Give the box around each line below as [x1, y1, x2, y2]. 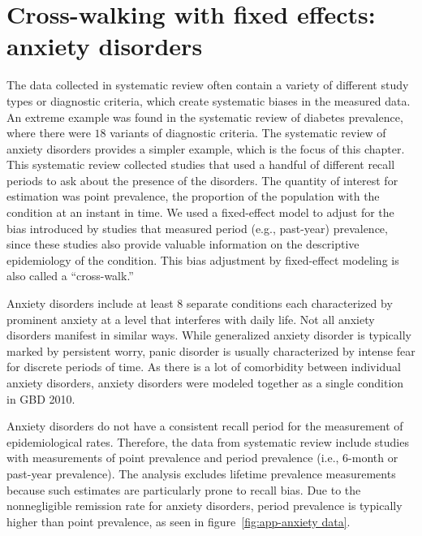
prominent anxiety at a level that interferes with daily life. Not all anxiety [6, 310, 375, 327]
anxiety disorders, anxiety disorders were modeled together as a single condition [6, 374, 404, 391]
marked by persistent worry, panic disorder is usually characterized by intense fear [6, 342, 416, 359]
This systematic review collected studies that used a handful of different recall [6, 156, 395, 173]
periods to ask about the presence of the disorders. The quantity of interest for [6, 171, 398, 188]
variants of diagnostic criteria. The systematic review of [110, 124, 386, 141]
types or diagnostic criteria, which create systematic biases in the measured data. [6, 92, 411, 109]
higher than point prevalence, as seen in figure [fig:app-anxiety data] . [6, 512, 351, 530]
